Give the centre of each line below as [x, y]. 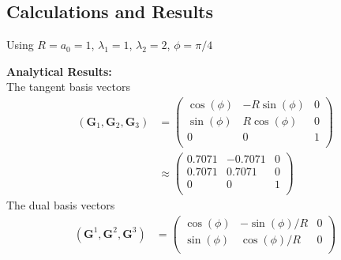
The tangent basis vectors [68, 87]
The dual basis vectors [61, 205]
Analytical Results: [59, 71]
